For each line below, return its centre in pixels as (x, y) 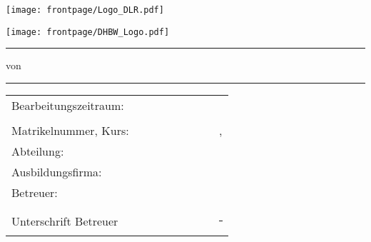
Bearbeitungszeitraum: (68, 105)
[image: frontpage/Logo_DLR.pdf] (85, 10)
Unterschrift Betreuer (65, 221)
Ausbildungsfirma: (57, 171)
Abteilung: (38, 151)
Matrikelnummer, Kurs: (70, 130)
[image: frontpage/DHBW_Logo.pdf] (88, 32)
